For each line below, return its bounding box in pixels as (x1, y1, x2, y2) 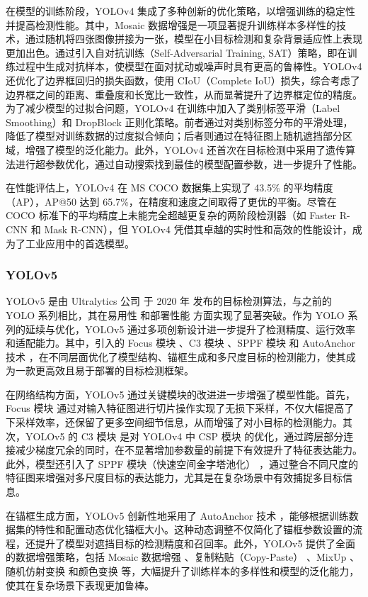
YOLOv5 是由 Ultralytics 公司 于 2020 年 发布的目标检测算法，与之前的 (6, 294, 332, 308)
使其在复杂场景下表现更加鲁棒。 (6, 577, 154, 592)
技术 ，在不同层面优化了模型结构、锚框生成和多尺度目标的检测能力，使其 (6, 349, 346, 364)
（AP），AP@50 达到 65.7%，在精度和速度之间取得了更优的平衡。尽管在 (6, 194, 337, 208)
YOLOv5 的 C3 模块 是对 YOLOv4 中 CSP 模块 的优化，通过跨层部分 (25, 428, 344, 443)
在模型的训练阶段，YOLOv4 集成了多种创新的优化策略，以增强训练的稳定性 (6, 4, 356, 18)
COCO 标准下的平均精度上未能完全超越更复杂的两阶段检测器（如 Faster (6, 208, 336, 223)
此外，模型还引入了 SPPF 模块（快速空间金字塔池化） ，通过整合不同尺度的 (6, 456, 358, 471)
